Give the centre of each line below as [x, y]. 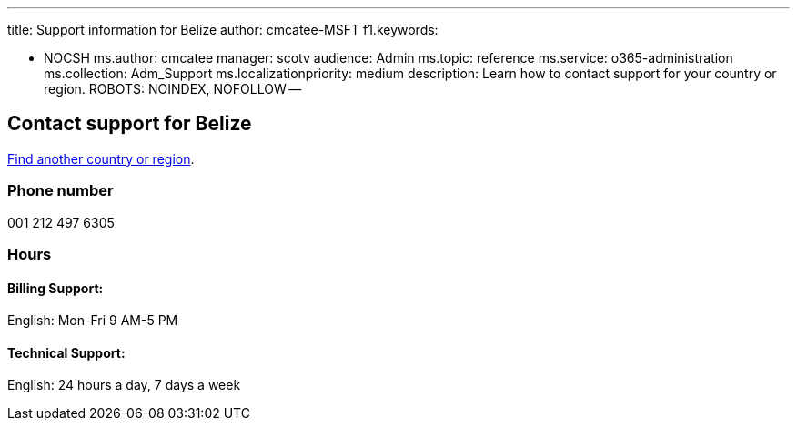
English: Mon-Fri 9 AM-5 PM [93, 321]
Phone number [61, 191]
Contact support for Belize [130, 124]
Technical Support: [66, 352]
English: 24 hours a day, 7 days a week [124, 385]
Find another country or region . [101, 158]
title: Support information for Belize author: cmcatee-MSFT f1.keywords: [223, 30]
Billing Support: [55, 288]
